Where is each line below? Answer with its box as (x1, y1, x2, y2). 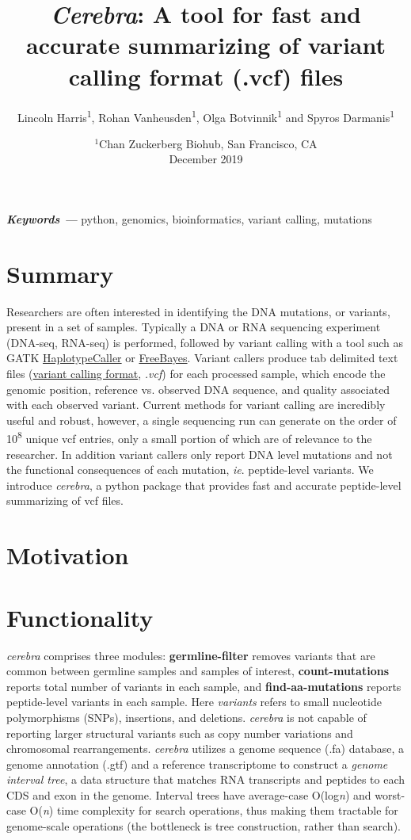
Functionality (6, 601, 154, 633)
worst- (375, 786, 405, 803)
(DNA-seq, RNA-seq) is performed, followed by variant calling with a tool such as (6, 334, 403, 350)
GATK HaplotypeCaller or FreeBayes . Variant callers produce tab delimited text (6, 349, 398, 366)
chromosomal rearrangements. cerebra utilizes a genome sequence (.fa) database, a (6, 740, 404, 757)
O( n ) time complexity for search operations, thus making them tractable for (29, 802, 398, 819)
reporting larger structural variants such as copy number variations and (6, 724, 353, 741)
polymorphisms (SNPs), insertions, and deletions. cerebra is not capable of (6, 708, 367, 725)
